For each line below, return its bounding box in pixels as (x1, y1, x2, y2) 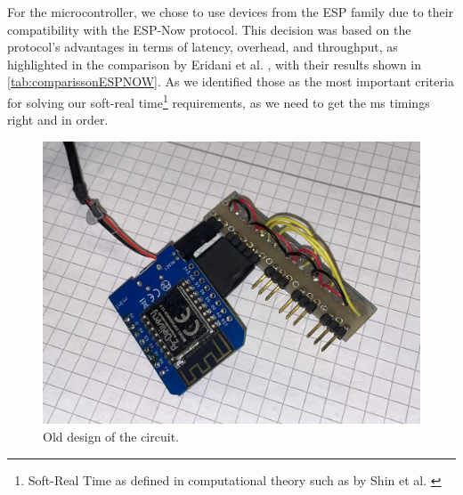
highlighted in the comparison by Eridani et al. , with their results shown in (7, 54, 422, 73)
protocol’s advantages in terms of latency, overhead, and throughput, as (7, 37, 398, 56)
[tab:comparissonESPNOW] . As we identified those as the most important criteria (7, 72, 454, 91)
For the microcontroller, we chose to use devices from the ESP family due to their (7, 3, 454, 20)
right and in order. (7, 110, 109, 129)
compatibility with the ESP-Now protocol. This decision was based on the (7, 20, 411, 38)
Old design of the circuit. (43, 426, 179, 445)
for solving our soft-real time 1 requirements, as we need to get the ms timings (7, 90, 430, 111)
